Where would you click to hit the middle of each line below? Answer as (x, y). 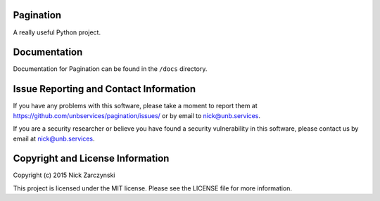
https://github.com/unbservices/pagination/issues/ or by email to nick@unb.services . (137, 115)
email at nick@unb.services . (54, 138)
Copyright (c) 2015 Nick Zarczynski (64, 175)
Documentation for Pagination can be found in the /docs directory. (110, 69)
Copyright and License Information (91, 158)
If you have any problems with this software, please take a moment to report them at (135, 106)
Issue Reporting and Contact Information (104, 89)
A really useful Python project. (57, 32)
